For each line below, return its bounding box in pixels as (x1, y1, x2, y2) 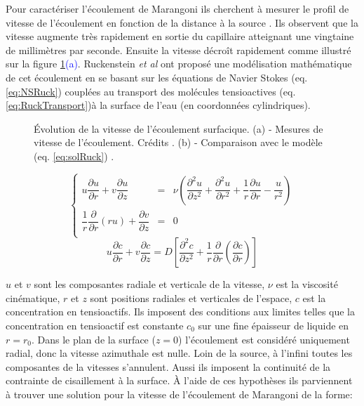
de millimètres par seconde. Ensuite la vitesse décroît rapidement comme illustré (6, 42, 351, 57)
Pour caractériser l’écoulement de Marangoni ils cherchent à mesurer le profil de (6, 1, 349, 15)
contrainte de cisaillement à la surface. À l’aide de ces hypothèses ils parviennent (6, 373, 353, 388)
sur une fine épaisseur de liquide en (198, 317, 349, 332)
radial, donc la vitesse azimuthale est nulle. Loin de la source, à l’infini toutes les (6, 346, 353, 360)
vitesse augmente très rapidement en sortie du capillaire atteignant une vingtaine (6, 29, 354, 44)
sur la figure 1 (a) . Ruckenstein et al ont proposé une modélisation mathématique (6, 56, 352, 71)
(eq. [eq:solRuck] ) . (34, 148, 114, 163)
